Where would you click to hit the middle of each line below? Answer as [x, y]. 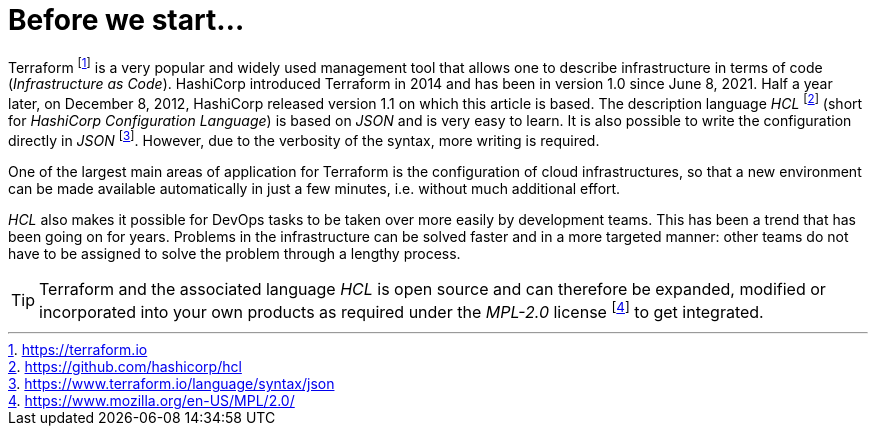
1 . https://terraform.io [78, 350]
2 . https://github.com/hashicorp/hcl [125, 367]
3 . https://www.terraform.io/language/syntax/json [171, 384]
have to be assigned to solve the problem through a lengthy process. [234, 253]
